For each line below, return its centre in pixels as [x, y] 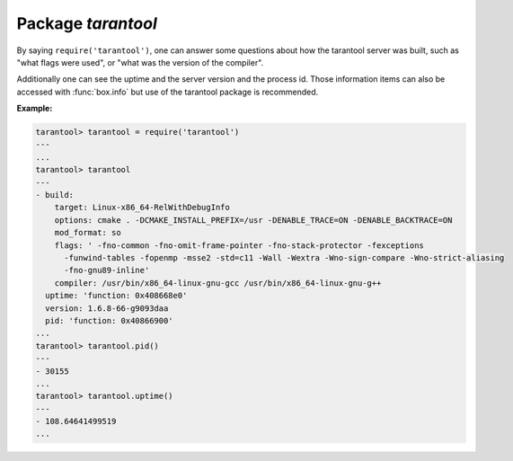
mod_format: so [88, 233]
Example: [35, 109]
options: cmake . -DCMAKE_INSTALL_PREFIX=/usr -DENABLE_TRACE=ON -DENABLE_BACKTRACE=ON [253, 220]
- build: [55, 195]
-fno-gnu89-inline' [107, 270]
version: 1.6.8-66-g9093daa [107, 308]
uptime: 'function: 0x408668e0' [116, 296]
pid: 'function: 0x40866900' [110, 320]
